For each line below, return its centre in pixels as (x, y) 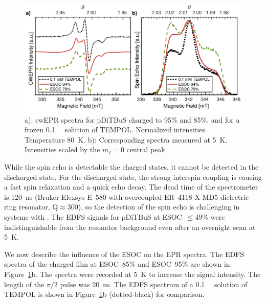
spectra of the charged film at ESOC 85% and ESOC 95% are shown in (117, 264)
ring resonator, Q (31, 207)
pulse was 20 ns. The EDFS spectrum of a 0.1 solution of (154, 284)
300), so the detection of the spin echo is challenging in (153, 207)
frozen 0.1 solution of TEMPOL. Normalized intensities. (116, 130)
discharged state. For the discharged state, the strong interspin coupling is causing (133, 177)
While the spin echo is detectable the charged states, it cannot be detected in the (131, 166)
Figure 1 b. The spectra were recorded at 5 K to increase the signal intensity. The (132, 274)
